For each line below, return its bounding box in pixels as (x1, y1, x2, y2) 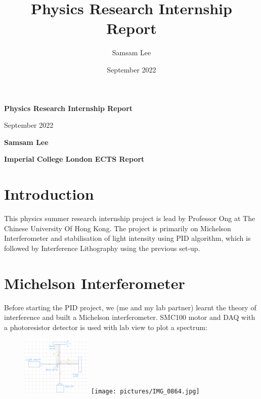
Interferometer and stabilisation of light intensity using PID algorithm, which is (4, 233, 251, 243)
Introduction (4, 184, 94, 204)
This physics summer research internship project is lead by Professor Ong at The (4, 213, 255, 223)
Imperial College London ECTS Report (4, 154, 145, 164)
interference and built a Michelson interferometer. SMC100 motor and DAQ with (4, 312, 255, 322)
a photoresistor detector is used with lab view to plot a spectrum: (4, 321, 207, 332)
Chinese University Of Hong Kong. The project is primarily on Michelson (4, 223, 231, 233)
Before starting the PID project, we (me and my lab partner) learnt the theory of (4, 302, 256, 312)
